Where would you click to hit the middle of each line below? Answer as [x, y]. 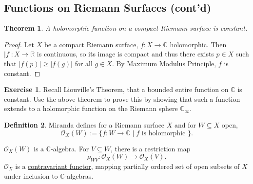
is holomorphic [164, 133]
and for [185, 124]
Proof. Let [19, 44]
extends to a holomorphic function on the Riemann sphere [91, 108]
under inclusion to [31, 175]
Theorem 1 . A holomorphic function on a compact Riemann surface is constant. [126, 28]
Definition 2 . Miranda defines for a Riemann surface [84, 124]
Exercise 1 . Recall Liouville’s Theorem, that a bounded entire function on [116, 89]
